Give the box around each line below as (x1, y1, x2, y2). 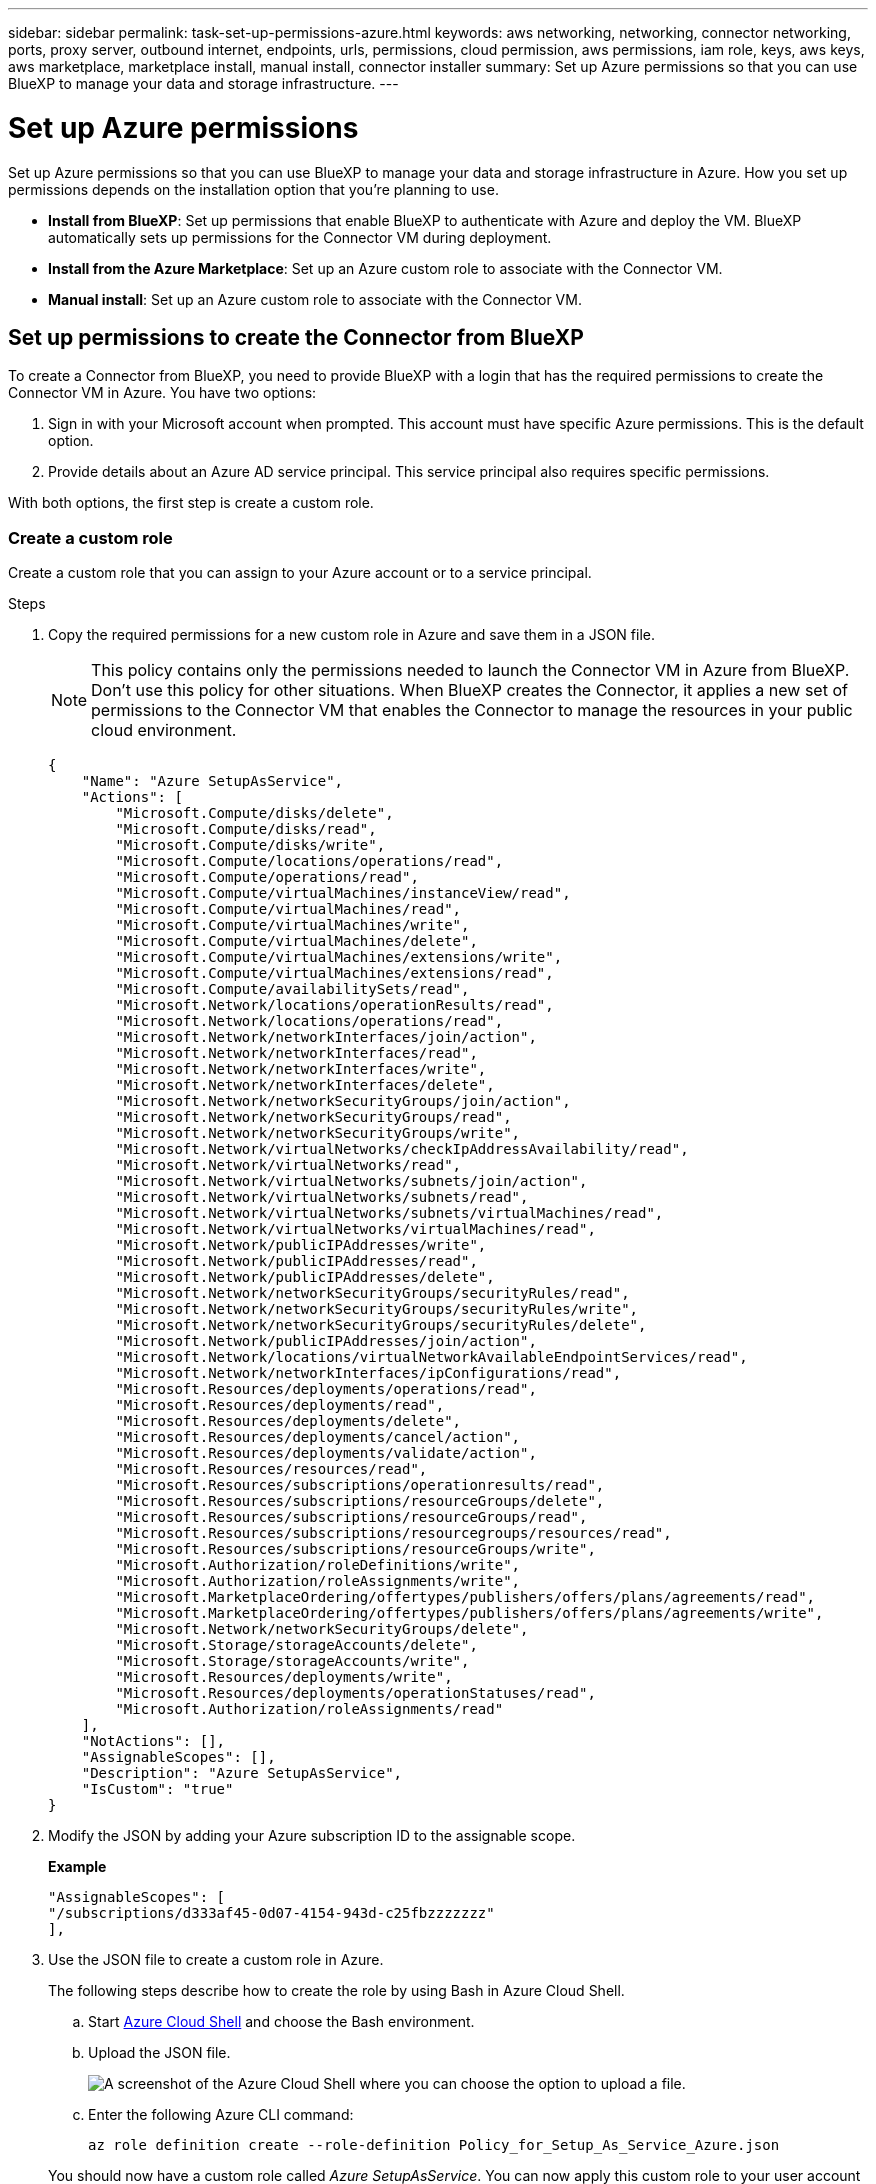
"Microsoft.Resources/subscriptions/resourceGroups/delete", (115, 1493, 605, 1510)
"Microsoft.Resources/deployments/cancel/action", (115, 1429, 521, 1446)
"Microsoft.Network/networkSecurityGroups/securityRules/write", (115, 1301, 639, 1318)
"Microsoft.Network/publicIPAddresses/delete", (115, 1269, 495, 1286)
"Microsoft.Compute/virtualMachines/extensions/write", (115, 949, 563, 966)
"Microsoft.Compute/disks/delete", (115, 805, 394, 822)
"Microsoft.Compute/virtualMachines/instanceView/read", (115, 885, 571, 902)
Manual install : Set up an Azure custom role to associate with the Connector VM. (48, 290, 582, 308)
